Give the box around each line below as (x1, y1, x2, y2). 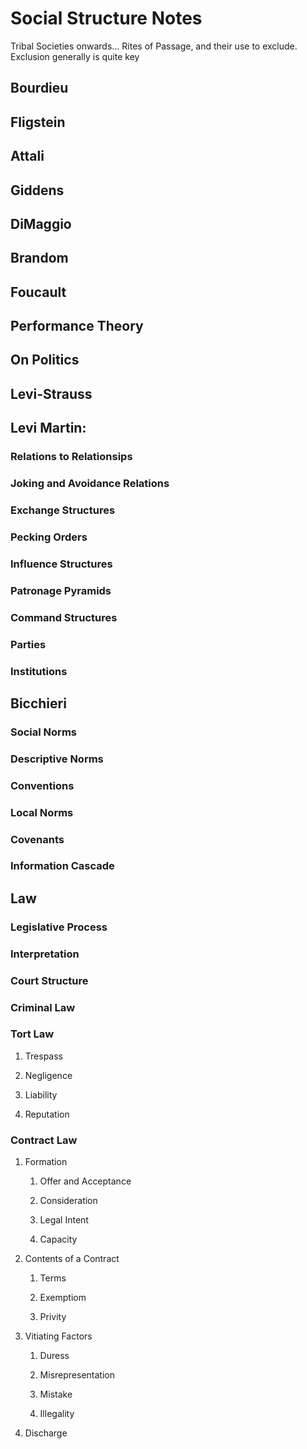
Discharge (24, 1427, 68, 1439)
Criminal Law (10, 1000, 76, 1014)
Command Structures (10, 610, 118, 624)
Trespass (24, 1050, 63, 1062)
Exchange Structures (10, 503, 116, 517)
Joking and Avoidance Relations (10, 477, 170, 491)
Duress (39, 1350, 70, 1362)
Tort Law (10, 1027, 55, 1041)
